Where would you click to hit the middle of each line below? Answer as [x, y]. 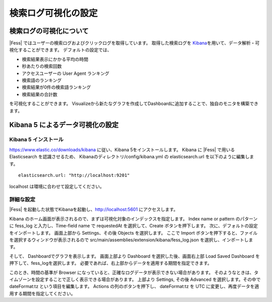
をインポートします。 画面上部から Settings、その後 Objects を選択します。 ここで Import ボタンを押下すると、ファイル [133, 233]
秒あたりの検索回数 [42, 66]
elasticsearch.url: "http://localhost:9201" [74, 175]
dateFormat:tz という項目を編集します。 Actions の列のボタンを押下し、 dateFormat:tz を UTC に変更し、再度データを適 [134, 286]
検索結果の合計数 [40, 94]
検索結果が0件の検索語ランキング [56, 87]
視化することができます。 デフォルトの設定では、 [60, 50]
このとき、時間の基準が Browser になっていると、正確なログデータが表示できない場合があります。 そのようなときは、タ [134, 272]
